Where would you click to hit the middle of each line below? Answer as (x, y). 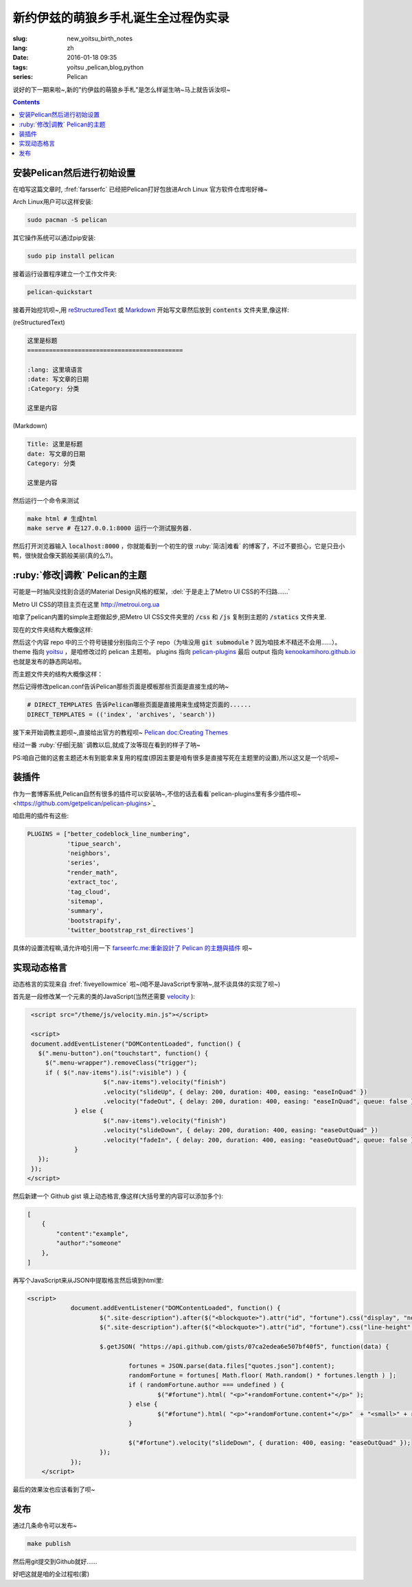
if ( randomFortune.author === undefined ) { (206, 1385)
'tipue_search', (94, 844)
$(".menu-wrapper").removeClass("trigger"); (121, 1063)
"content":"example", (92, 1234)
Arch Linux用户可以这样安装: (53, 202)
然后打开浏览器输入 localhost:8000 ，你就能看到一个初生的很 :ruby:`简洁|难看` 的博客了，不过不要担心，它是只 (173, 546)
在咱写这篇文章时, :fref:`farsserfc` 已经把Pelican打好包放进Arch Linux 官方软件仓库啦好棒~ (140, 189)
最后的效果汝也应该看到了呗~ (54, 1489)
